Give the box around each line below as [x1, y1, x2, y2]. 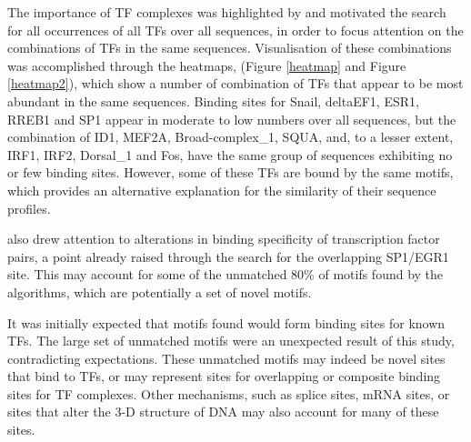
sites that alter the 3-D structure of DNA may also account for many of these [7, 402, 439, 421]
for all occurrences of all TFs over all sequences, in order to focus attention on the [7, 20, 464, 39]
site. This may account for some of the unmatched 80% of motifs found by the [7, 265, 444, 284]
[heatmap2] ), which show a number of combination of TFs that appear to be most [7, 74, 464, 93]
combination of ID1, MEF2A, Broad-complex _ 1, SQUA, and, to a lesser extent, [7, 127, 454, 146]
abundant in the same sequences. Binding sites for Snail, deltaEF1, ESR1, [7, 91, 419, 110]
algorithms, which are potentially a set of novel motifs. [7, 282, 312, 301]
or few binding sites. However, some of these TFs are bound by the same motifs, [7, 163, 454, 182]
